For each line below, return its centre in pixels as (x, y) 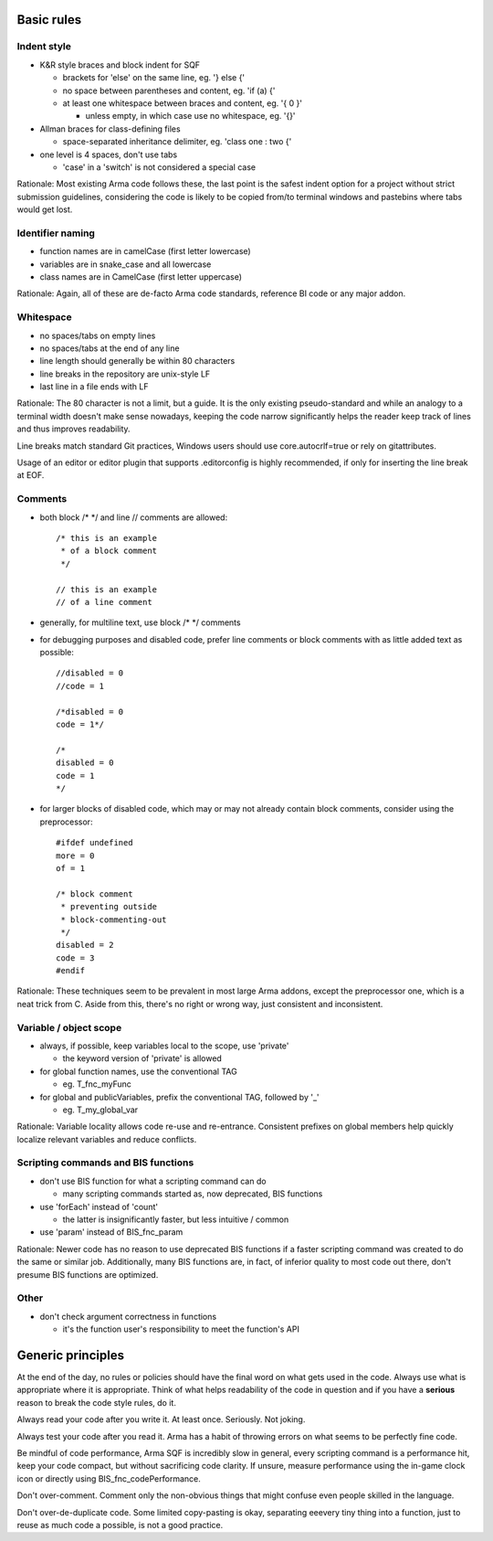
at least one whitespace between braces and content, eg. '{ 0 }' (183, 103)
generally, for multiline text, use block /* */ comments (140, 622)
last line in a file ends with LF (94, 387)
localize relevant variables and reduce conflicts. (107, 1139)
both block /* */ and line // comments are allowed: (134, 517)
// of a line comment (104, 602)
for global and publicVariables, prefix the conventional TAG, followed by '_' (179, 1097)
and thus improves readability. (74, 429)
